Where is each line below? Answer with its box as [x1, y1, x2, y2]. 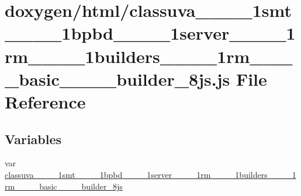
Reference [5, 89, 86, 113]
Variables [5, 129, 62, 148]
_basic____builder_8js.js [5, 66, 230, 90]
